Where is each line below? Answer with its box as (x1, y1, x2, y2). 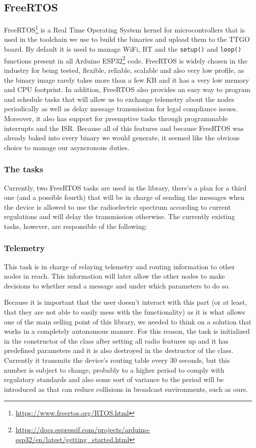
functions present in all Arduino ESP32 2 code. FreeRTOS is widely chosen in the (4, 54, 248, 65)
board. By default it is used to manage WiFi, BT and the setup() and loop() (4, 44, 242, 54)
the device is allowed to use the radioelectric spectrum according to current (4, 201, 231, 212)
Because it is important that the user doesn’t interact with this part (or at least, (4, 297, 247, 307)
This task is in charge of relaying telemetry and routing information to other (4, 261, 235, 271)
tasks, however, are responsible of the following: (4, 221, 147, 231)
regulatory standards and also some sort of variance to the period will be (4, 374, 224, 384)
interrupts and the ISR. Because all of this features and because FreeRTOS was (4, 123, 244, 133)
